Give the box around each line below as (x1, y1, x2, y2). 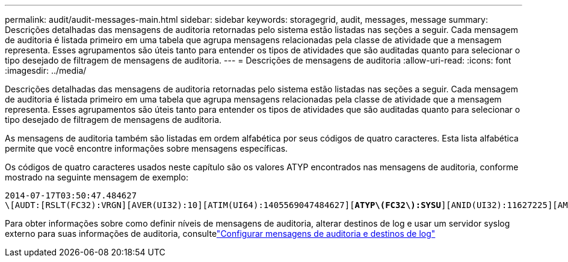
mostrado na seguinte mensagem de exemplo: (5, 172, 188, 182)
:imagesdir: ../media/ (5, 65, 87, 76)
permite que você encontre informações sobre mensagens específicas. (5, 143, 288, 153)
